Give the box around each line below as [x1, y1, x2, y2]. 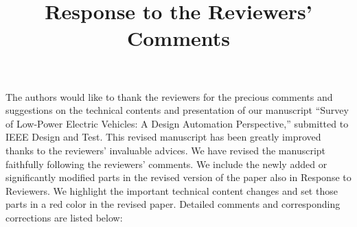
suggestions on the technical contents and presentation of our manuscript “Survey [5, 103, 349, 117]
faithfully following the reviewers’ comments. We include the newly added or [5, 156, 327, 171]
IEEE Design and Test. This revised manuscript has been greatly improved [5, 130, 321, 144]
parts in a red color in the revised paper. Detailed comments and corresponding [5, 197, 341, 211]
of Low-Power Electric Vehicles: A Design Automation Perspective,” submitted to [5, 116, 349, 130]
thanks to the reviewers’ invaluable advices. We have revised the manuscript [5, 143, 326, 157]
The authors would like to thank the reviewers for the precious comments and [5, 89, 333, 104]
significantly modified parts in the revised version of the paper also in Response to [5, 170, 352, 184]
